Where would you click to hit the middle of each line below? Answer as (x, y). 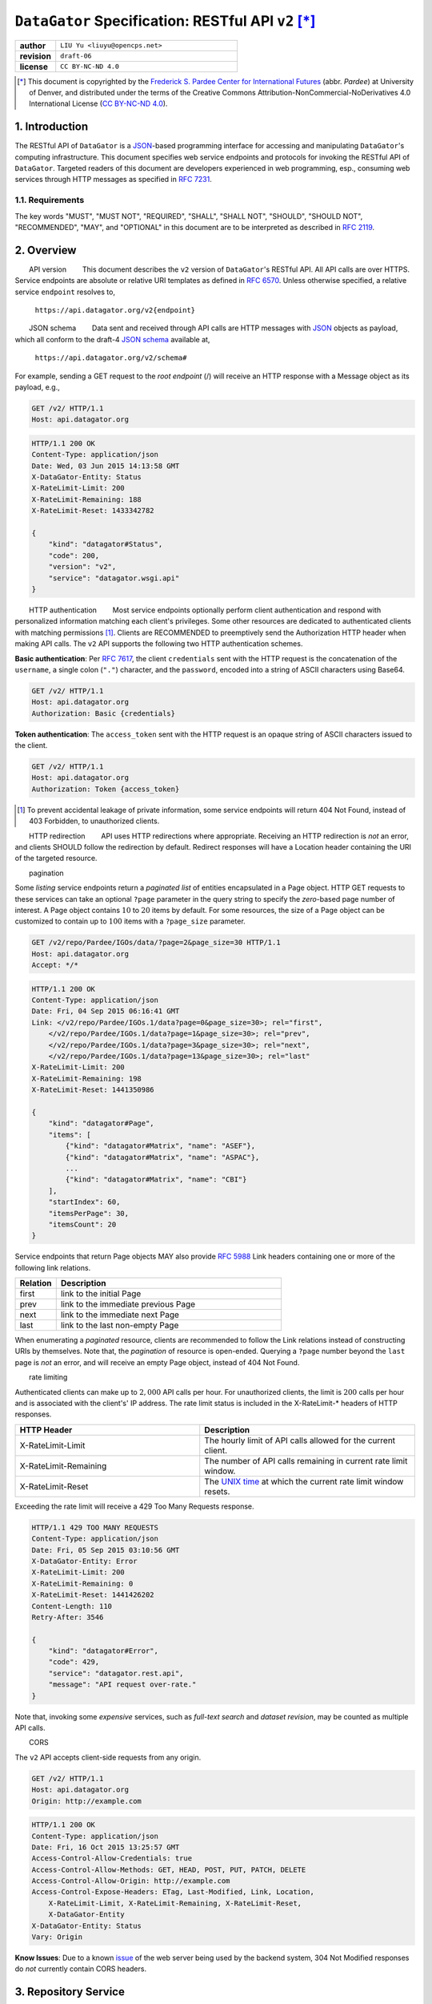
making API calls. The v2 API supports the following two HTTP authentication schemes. (159, 644)
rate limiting (48, 1377)
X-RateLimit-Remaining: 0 (82, 1584)
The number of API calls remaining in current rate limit (306, 1461)
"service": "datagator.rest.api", (116, 1673)
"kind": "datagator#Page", (102, 1123)
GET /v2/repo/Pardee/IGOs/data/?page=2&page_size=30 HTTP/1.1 (156, 943)
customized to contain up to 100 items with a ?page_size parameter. (130, 921)
